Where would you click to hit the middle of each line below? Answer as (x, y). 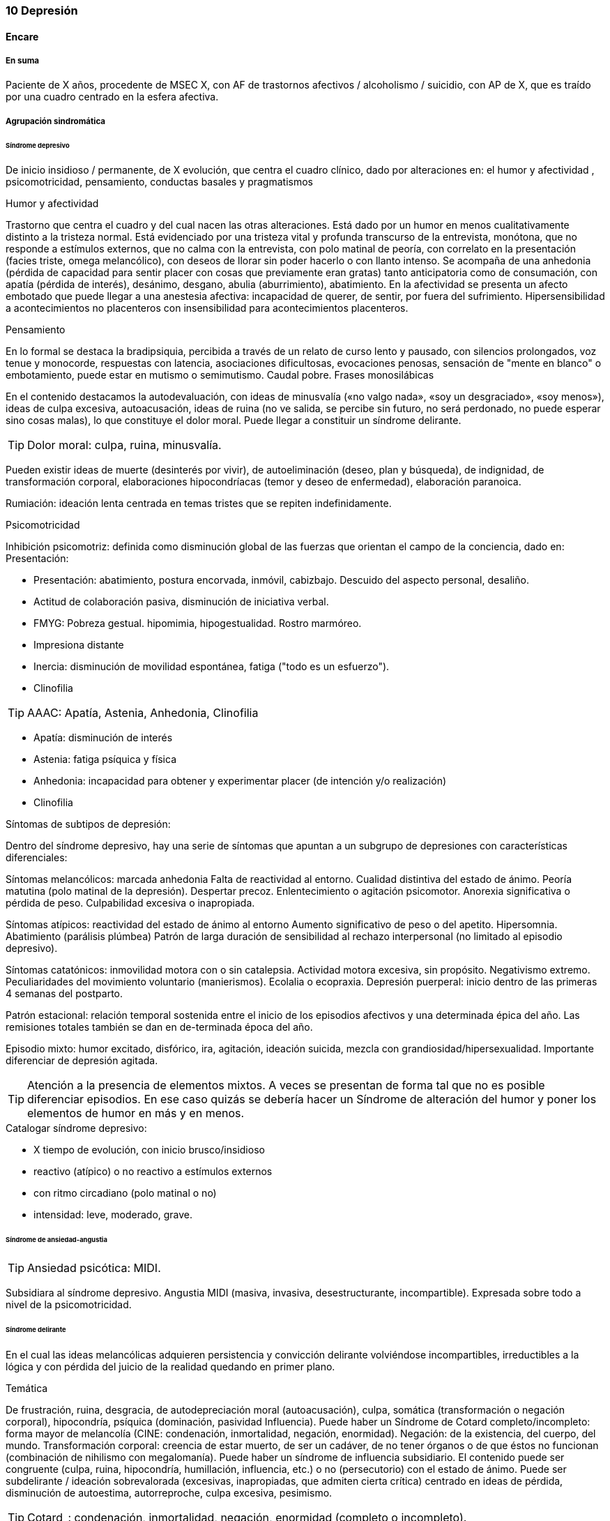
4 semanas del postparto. (64, 994)
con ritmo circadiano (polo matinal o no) (125, 1193)
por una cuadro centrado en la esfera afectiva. (112, 97)
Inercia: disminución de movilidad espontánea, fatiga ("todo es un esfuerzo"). (212, 667)
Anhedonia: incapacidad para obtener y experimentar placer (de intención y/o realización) (240, 781)
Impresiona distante (79, 645)
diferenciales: (37, 858)
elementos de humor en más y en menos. (136, 1113)
